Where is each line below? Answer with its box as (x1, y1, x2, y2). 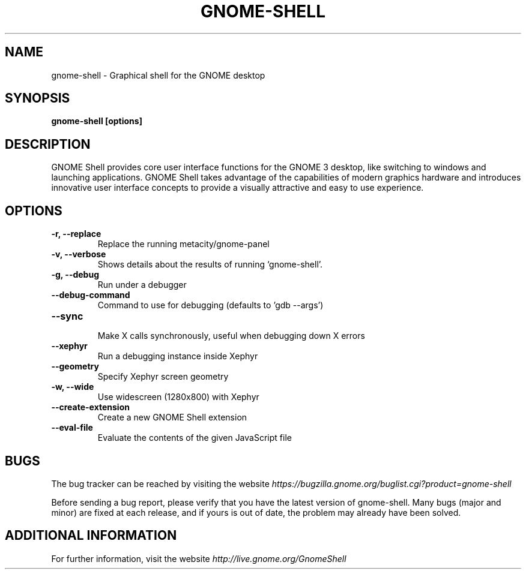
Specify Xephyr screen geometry (97, 371, 229, 382)
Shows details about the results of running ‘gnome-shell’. (97, 259, 323, 270)
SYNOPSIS (5, 91, 70, 106)
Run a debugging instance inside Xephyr (97, 351, 258, 362)
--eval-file (51, 422, 93, 433)
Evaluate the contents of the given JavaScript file (97, 432, 292, 443)
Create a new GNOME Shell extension (97, 412, 247, 423)
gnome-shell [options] (51, 116, 142, 127)
